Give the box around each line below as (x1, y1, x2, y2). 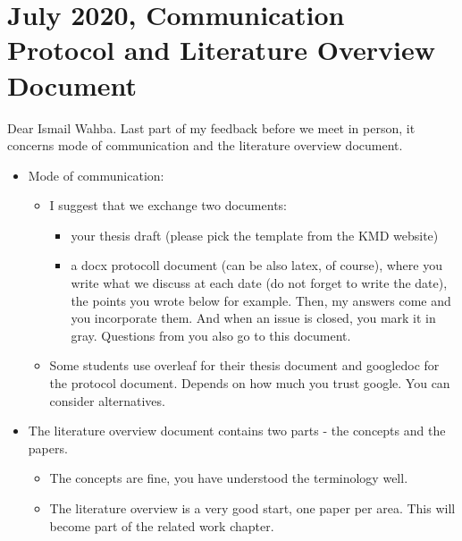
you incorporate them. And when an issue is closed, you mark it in (71, 309, 436, 327)
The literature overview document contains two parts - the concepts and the (28, 421, 446, 440)
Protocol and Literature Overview (7, 31, 436, 68)
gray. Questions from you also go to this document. (71, 325, 351, 344)
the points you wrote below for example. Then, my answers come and (71, 291, 451, 309)
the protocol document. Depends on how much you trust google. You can (49, 374, 450, 393)
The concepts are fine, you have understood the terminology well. (49, 469, 408, 487)
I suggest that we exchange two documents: (49, 196, 287, 215)
